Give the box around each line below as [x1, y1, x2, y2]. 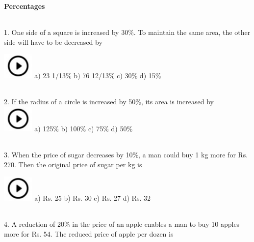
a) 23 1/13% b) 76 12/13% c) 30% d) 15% [34, 70, 161, 81]
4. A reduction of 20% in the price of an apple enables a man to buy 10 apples [4, 219, 240, 229]
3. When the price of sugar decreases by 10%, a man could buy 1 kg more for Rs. [4, 150, 248, 160]
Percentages [4, 1, 45, 11]
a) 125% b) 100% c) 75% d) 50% [34, 123, 133, 133]
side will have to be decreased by [4, 36, 102, 47]
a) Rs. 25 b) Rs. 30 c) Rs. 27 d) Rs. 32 [34, 193, 151, 203]
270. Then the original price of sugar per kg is [4, 159, 142, 169]
